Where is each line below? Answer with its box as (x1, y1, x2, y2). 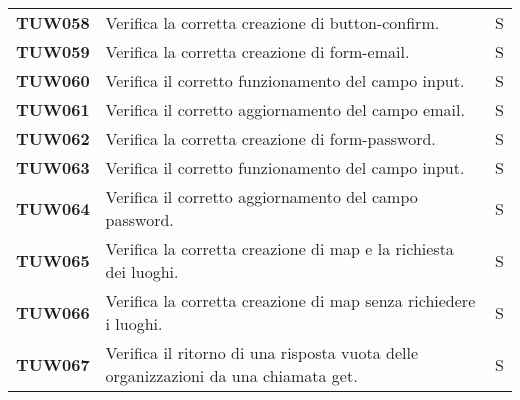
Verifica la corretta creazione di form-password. (105, 127, 436, 150)
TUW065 (16, 248, 90, 272)
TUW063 (16, 156, 90, 179)
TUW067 (16, 352, 90, 376)
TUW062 (16, 127, 90, 150)
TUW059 (16, 40, 90, 63)
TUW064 (16, 196, 90, 220)
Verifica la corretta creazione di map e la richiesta (105, 237, 454, 260)
